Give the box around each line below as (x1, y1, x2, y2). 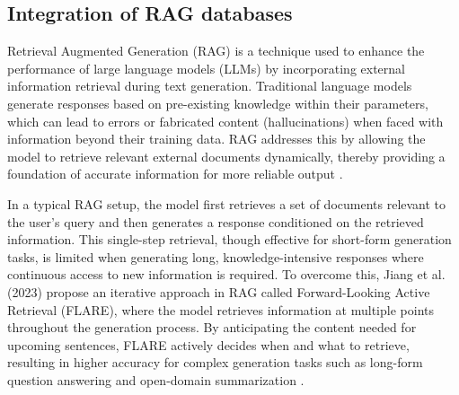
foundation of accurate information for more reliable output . (7, 164, 343, 183)
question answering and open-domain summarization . (7, 370, 305, 389)
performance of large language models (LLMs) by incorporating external (7, 58, 405, 77)
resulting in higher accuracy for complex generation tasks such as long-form (7, 353, 423, 372)
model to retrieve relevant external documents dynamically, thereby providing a (7, 146, 446, 165)
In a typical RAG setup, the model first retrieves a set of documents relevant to (7, 194, 446, 213)
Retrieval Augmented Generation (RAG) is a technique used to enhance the (7, 41, 425, 60)
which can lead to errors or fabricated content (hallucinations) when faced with (7, 111, 444, 130)
